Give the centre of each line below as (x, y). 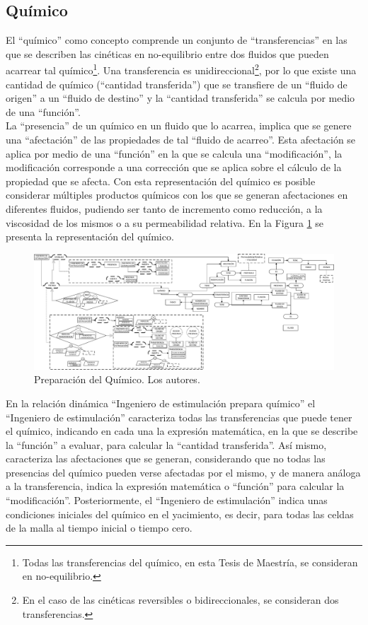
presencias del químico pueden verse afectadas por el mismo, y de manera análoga (183, 472)
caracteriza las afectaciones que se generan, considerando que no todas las (166, 458)
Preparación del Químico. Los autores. (117, 379)
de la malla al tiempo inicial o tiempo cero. (99, 528)
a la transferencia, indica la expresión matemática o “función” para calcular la (175, 486)
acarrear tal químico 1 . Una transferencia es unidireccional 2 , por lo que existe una (181, 69)
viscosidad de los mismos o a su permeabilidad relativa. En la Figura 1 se (165, 222)
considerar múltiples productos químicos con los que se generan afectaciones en (177, 195)
